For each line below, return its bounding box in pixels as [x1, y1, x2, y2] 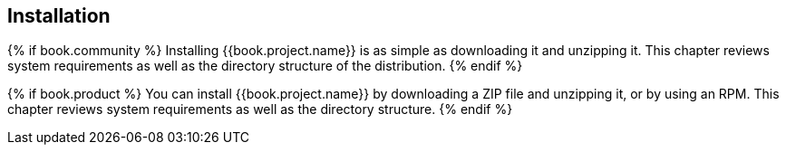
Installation [7, 5, 111, 27]
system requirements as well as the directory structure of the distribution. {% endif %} [7, 58, 523, 74]
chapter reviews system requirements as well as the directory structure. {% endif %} [7, 101, 513, 118]
